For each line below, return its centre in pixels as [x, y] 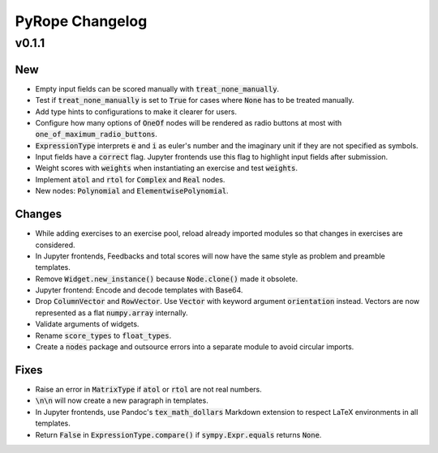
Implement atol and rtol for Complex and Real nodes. [130, 179]
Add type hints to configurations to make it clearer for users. [136, 111]
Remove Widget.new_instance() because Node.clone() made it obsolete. [167, 279]
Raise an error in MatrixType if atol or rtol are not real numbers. [149, 389]
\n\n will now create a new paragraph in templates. [122, 400]
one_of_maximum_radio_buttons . [97, 135]
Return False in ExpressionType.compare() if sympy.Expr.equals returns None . [178, 434]
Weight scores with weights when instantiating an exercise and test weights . [167, 168]
